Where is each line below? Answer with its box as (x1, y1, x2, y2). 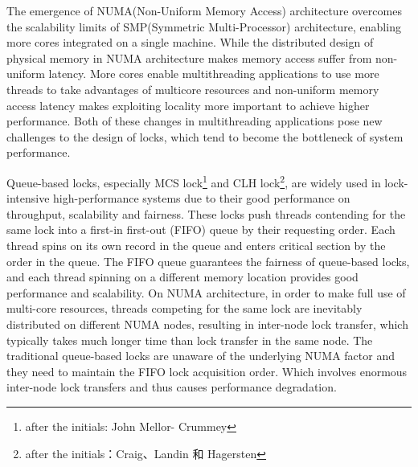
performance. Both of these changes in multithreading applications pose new (6, 113, 383, 129)
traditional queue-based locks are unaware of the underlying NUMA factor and (6, 347, 395, 364)
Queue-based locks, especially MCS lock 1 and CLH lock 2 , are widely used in (6, 171, 381, 190)
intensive (6, 190, 50, 207)
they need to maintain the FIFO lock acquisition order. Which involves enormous (6, 363, 408, 379)
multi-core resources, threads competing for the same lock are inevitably (6, 300, 363, 317)
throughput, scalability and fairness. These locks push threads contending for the (6, 205, 406, 222)
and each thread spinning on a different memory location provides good (6, 268, 359, 285)
